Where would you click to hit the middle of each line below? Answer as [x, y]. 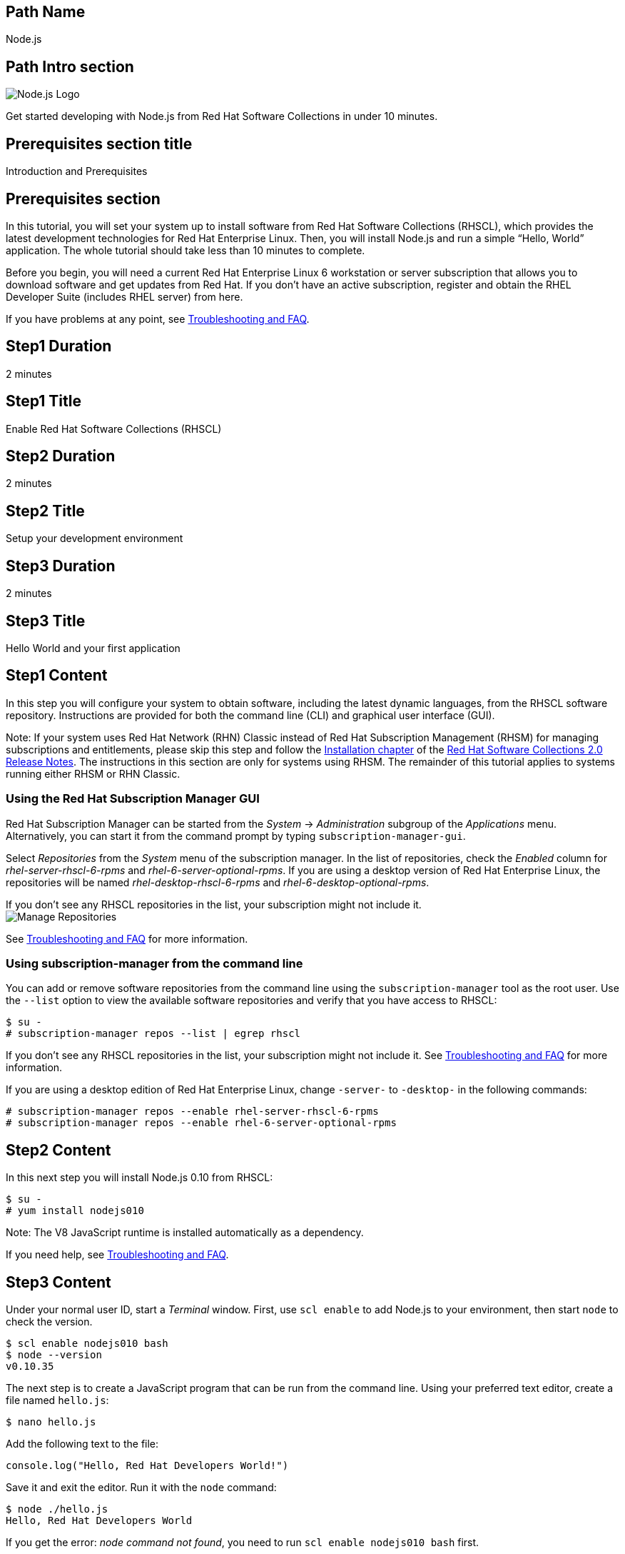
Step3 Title [46, 621]
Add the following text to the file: [82, 1444]
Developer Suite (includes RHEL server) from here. [125, 296]
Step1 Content [57, 676]
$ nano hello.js [51, 1422]
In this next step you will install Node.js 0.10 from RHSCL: [139, 1178]
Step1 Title [44, 401]
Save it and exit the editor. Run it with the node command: [141, 1488]
